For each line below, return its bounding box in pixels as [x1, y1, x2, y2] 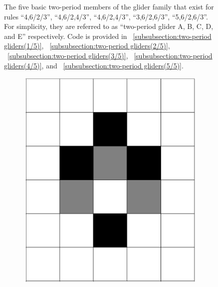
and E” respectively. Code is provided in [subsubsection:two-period [4, 30, 212, 41]
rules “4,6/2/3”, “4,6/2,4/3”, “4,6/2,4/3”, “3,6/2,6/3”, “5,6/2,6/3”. [4, 11, 208, 21]
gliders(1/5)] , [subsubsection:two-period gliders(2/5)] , [4, 40, 170, 51]
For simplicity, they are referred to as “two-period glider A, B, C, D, [4, 21, 214, 31]
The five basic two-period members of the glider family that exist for [4, 1, 214, 11]
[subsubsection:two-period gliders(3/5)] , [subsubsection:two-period [7, 50, 213, 60]
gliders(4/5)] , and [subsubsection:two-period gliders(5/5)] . [4, 60, 184, 70]
